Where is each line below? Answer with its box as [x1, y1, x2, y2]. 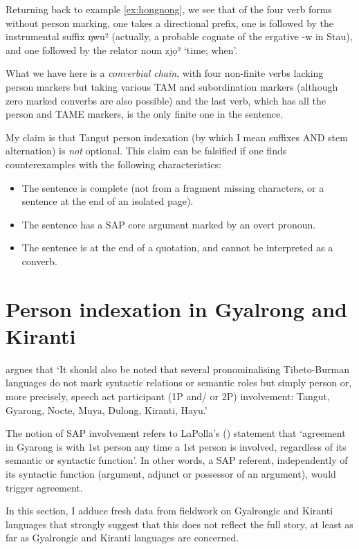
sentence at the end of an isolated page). [21, 194, 194, 208]
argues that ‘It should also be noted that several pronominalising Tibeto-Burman [6, 361, 349, 376]
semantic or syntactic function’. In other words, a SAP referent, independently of [6, 453, 348, 467]
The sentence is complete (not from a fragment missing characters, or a [21, 180, 324, 195]
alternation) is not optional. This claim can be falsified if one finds [6, 143, 287, 158]
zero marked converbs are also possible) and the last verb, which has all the [6, 93, 326, 107]
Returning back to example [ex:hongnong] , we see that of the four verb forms [6, 2, 332, 16]
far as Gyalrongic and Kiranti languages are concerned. [6, 530, 239, 545]
